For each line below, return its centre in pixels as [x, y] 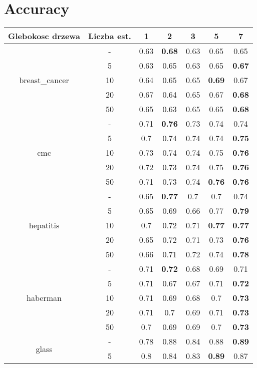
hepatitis [44, 225]
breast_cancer [44, 80]
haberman [44, 298]
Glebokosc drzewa [44, 36]
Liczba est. [110, 36]
